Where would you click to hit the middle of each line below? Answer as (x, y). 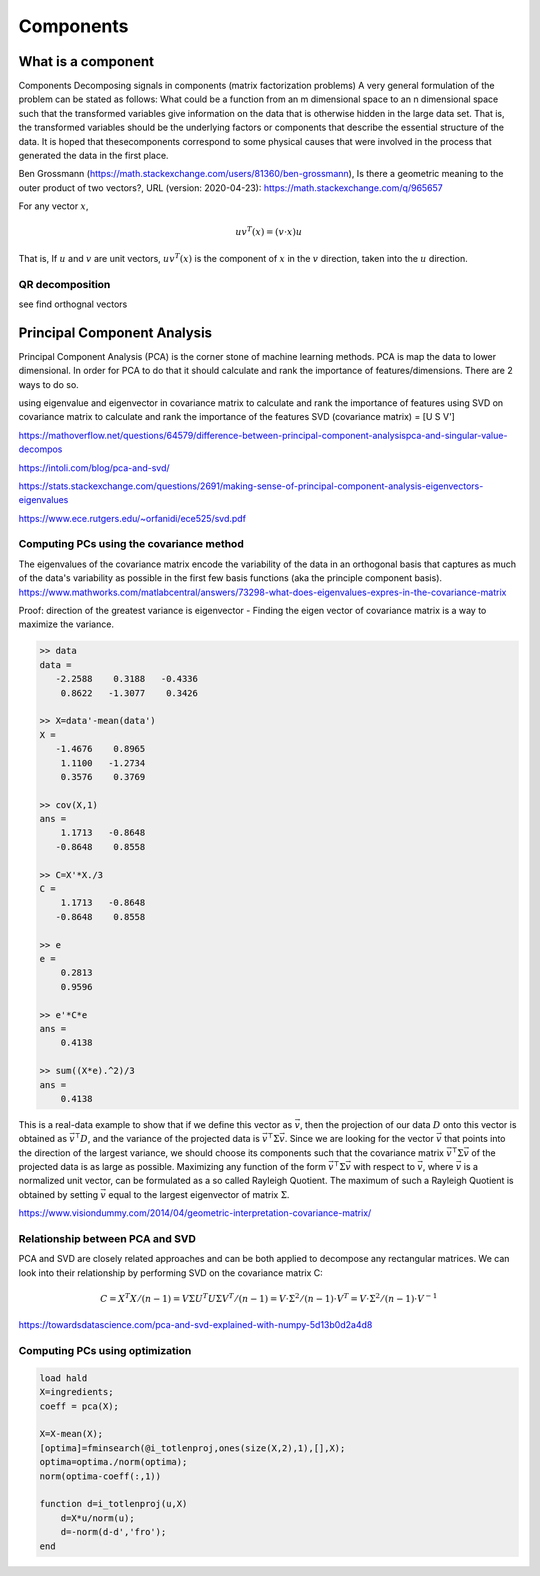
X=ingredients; (76, 1392)
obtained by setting (58, 1194)
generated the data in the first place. (93, 156)
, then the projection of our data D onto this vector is (408, 1124)
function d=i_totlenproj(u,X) (113, 1504)
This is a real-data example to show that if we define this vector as (155, 1124)
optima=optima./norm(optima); (113, 1462)
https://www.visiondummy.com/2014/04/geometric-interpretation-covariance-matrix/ (195, 1213)
